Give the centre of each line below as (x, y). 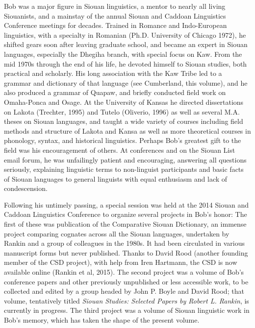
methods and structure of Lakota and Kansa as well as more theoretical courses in (127, 130)
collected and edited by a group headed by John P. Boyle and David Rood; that (124, 291)
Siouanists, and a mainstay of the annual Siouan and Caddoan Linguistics (115, 15)
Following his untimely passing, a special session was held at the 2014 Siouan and (126, 204)
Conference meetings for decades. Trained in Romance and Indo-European (115, 25)
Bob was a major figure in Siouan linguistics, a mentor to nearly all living (115, 6)
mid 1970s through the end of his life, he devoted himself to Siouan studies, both (126, 63)
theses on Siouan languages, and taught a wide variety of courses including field (124, 121)
